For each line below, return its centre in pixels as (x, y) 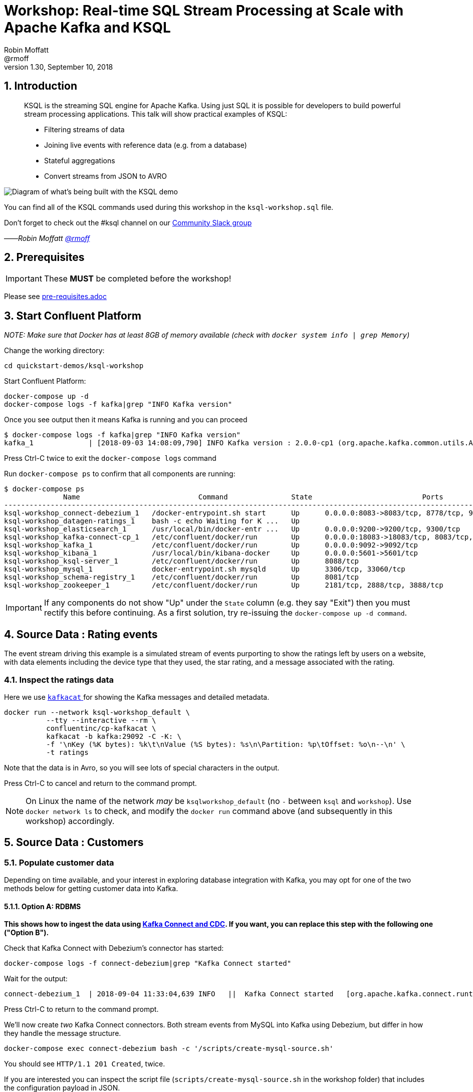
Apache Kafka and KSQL (87, 28)
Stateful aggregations (80, 160)
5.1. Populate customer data (59, 862)
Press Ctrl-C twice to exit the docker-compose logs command (110, 458)
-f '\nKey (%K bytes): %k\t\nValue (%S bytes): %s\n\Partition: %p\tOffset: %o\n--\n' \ (226, 744)
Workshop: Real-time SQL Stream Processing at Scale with (204, 11)
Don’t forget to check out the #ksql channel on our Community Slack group (128, 222)
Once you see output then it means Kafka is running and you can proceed (126, 420)
